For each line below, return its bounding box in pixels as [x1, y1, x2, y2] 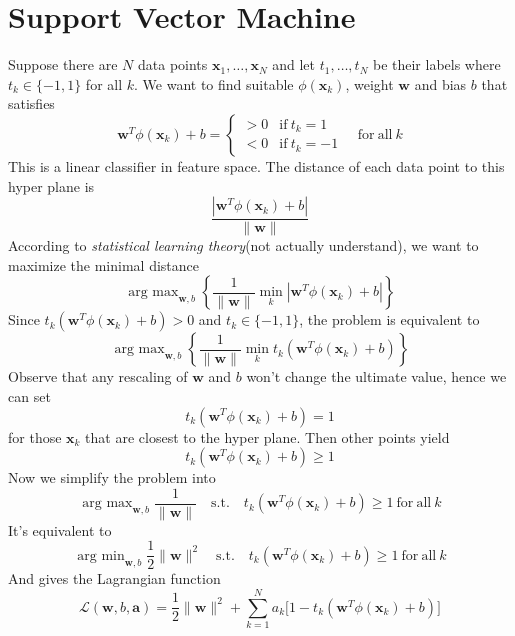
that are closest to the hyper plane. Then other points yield [85, 426, 450, 447]
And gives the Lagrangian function [8, 568, 221, 589]
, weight [345, 73, 394, 94]
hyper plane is [8, 175, 95, 196]
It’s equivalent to [8, 519, 112, 540]
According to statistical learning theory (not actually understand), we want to [8, 235, 479, 256]
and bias [414, 73, 467, 94]
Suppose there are [8, 54, 118, 75]
